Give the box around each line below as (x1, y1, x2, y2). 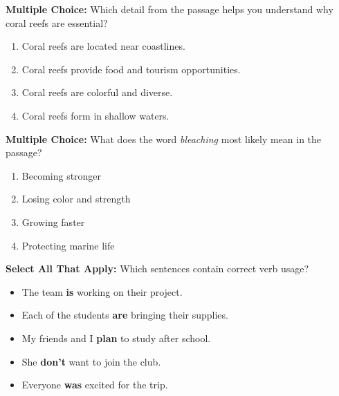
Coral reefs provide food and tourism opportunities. (21, 62, 241, 76)
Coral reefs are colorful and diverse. (21, 85, 173, 100)
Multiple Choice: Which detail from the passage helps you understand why (6, 2, 333, 16)
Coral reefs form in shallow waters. (21, 108, 169, 122)
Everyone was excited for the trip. (21, 377, 168, 392)
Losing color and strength (21, 191, 131, 206)
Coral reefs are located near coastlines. (21, 39, 185, 53)
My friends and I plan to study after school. (21, 330, 211, 345)
